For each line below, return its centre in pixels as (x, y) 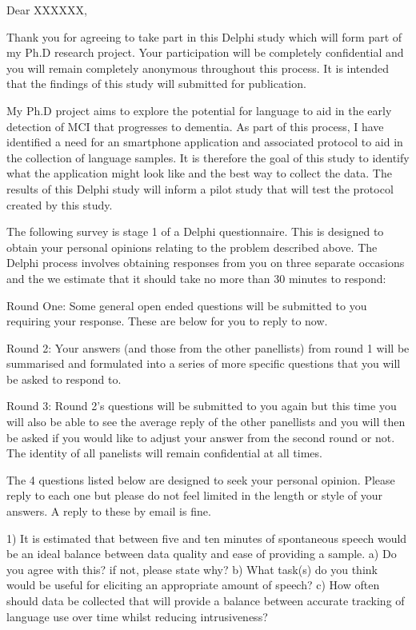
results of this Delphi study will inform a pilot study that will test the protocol (200, 188)
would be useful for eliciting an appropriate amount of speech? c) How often (193, 585)
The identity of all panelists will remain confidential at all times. (164, 453)
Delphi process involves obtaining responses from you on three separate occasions (206, 263)
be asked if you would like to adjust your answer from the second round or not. (201, 437)
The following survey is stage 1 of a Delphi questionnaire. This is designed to (195, 231)
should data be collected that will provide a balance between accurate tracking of (206, 600)
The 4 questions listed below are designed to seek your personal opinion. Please (201, 479)
